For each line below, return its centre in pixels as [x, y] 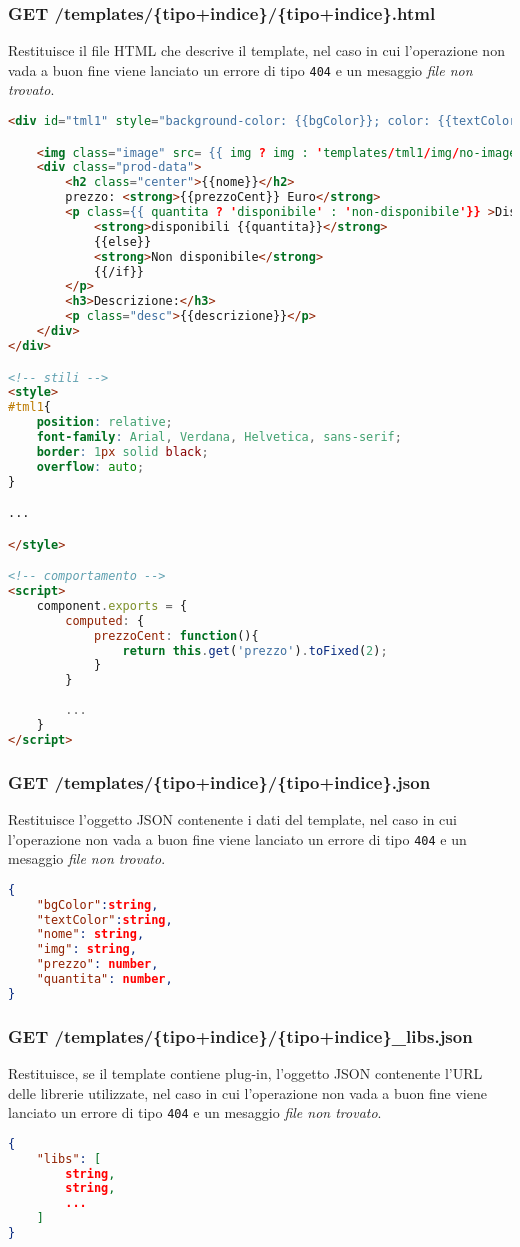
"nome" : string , [90, 934]
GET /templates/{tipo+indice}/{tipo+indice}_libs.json [240, 1035]
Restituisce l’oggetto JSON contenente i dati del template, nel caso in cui [232, 818]
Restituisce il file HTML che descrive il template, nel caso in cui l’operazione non [256, 50]
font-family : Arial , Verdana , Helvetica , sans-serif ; [219, 437]
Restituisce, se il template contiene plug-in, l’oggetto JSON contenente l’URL [245, 1073]
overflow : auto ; [90, 466]
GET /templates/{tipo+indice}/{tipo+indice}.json [219, 781]
